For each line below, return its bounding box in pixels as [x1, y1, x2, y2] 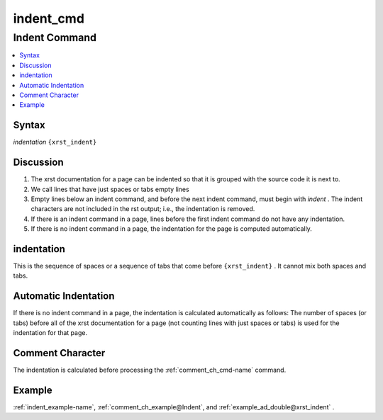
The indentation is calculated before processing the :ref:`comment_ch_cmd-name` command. [13, 365, 287, 374]
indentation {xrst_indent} [13, 138, 97, 147]
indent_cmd [13, 11, 85, 26]
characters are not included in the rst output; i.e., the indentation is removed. [30, 205, 255, 213]
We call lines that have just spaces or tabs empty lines [30, 185, 189, 193]
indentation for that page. [13, 329, 88, 337]
